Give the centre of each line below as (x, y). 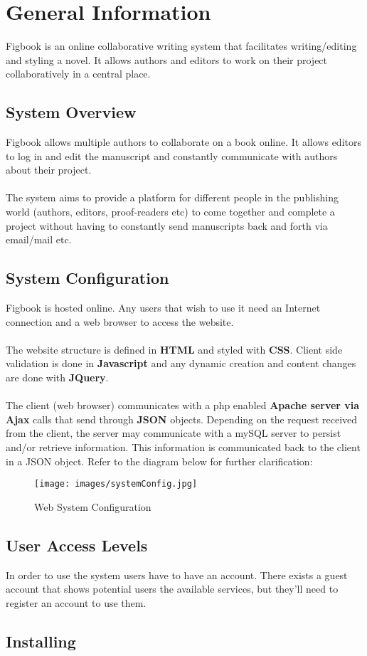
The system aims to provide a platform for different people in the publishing (172, 197)
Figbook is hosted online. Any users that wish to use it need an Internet (163, 308)
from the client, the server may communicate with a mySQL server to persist (174, 433)
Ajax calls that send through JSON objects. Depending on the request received (182, 419)
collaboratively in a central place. (78, 74)
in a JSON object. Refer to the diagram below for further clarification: (159, 461)
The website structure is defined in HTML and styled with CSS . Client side (174, 349)
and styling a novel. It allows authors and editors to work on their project (167, 59)
